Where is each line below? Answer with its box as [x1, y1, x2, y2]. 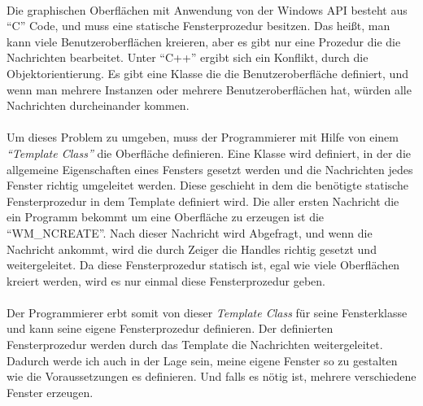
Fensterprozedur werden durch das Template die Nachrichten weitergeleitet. [7, 336, 383, 353]
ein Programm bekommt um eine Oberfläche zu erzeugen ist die [7, 208, 325, 225]
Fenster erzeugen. [7, 383, 94, 400]
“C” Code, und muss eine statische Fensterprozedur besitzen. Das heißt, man [7, 17, 390, 34]
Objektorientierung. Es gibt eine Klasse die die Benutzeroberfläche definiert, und [7, 64, 408, 81]
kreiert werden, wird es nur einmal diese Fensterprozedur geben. [7, 272, 325, 289]
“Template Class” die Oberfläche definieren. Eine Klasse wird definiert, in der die [7, 144, 411, 161]
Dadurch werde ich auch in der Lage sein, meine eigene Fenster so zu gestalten [7, 351, 398, 369]
